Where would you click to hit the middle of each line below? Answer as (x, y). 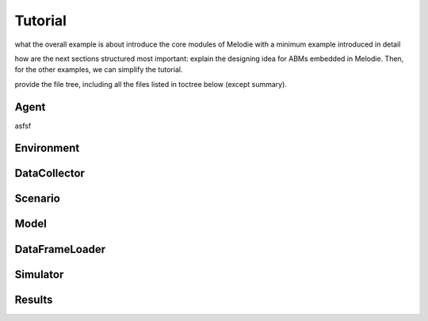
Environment (47, 148)
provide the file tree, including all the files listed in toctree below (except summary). (151, 84)
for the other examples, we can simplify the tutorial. (99, 70)
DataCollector (50, 174)
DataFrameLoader (60, 249)
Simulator (39, 274)
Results (34, 299)
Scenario (38, 199)
